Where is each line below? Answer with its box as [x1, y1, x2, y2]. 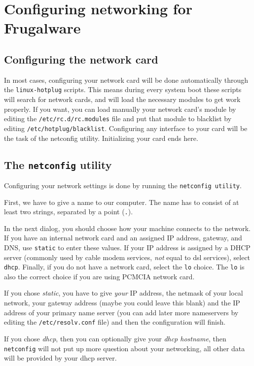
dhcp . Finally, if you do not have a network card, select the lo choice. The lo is [4, 262, 245, 272]
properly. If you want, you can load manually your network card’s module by [4, 103, 236, 114]
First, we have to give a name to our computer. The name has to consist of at [4, 197, 239, 207]
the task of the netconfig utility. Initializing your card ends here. [4, 133, 198, 143]
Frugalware [4, 18, 81, 38]
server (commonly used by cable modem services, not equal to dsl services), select [4, 252, 251, 262]
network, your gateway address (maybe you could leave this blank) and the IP [4, 298, 240, 308]
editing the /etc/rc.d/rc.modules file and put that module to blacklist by [4, 113, 232, 124]
